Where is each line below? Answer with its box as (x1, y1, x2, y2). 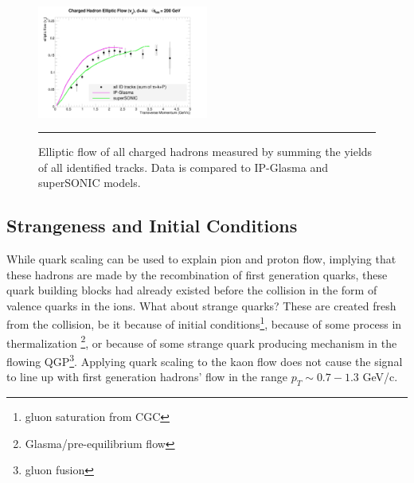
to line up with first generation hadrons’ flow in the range (6, 368, 288, 385)
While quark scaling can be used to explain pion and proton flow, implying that (6, 251, 396, 267)
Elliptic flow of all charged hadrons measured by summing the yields (38, 143, 373, 160)
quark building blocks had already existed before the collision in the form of (6, 282, 377, 298)
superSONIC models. (38, 174, 141, 191)
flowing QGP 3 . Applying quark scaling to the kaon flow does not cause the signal (6, 350, 403, 369)
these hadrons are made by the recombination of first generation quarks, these (6, 266, 388, 282)
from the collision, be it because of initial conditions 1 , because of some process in (6, 314, 402, 333)
